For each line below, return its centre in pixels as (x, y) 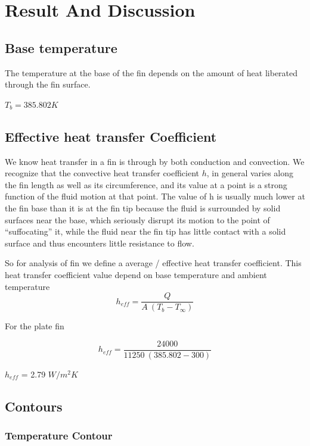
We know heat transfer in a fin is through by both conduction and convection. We (155, 161)
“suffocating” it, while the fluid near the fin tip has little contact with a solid (145, 231)
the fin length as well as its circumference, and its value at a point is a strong (146, 184)
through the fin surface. (48, 84)
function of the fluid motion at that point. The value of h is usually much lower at (155, 196)
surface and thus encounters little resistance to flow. (100, 243)
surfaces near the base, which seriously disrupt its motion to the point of (137, 219)
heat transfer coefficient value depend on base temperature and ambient (136, 274)
